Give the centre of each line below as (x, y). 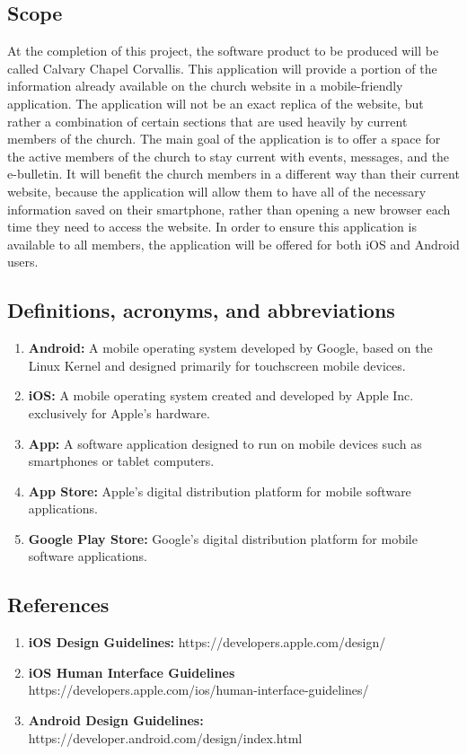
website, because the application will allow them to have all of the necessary (217, 191)
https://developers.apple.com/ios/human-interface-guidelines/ (198, 690)
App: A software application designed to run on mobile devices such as (225, 443)
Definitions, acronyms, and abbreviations (201, 310)
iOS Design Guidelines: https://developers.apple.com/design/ (207, 642)
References (58, 605)
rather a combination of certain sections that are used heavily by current (207, 121)
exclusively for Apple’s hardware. (119, 412)
